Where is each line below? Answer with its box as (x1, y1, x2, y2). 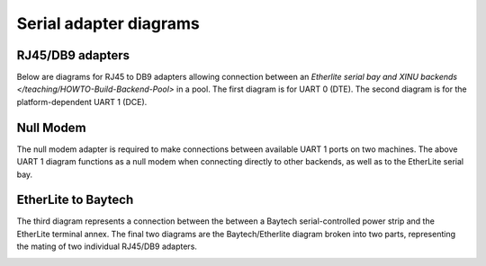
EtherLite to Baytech (16, 192, 134, 208)
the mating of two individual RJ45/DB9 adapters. (16, 241, 198, 252)
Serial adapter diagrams (16, 13, 200, 33)
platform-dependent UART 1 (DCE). (16, 96, 148, 107)
